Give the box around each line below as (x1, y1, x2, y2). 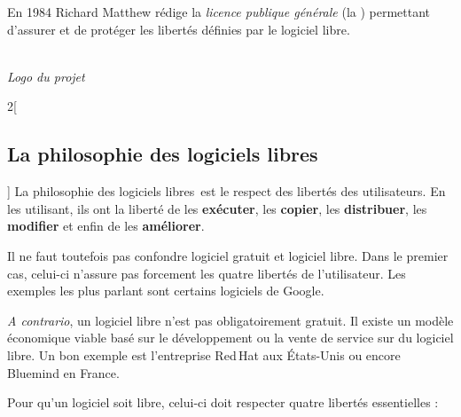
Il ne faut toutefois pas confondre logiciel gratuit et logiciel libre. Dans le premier (7, 246, 449, 264)
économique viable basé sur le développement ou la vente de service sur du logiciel (7, 328, 454, 347)
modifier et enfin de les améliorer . (7, 216, 205, 235)
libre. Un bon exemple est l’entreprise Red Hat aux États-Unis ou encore (7, 345, 401, 364)
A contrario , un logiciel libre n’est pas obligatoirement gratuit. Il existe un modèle (7, 311, 454, 329)
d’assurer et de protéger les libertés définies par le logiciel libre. (7, 20, 350, 38)
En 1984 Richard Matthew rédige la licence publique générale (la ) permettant (7, 3, 431, 20)
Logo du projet (7, 67, 85, 85)
